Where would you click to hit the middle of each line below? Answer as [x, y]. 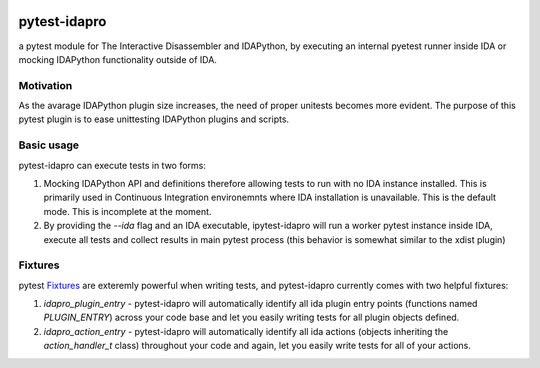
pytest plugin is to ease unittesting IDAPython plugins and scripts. [154, 119]
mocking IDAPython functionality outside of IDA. [117, 59]
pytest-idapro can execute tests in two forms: [112, 165]
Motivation [45, 85]
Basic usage [49, 145]
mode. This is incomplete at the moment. [127, 211]
